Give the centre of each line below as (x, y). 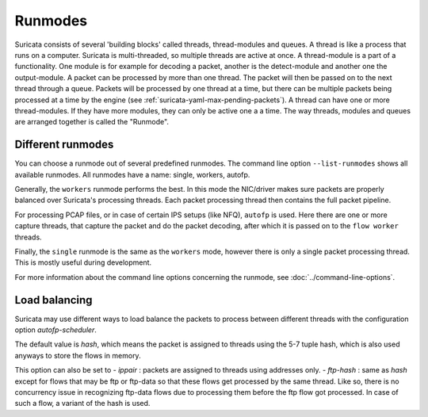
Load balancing (53, 300)
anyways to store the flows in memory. (78, 355)
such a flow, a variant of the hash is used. (82, 404)
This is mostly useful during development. (83, 262)
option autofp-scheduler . (55, 330)
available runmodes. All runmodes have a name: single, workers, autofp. (132, 174)
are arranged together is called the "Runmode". (92, 122)
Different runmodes (64, 145)
